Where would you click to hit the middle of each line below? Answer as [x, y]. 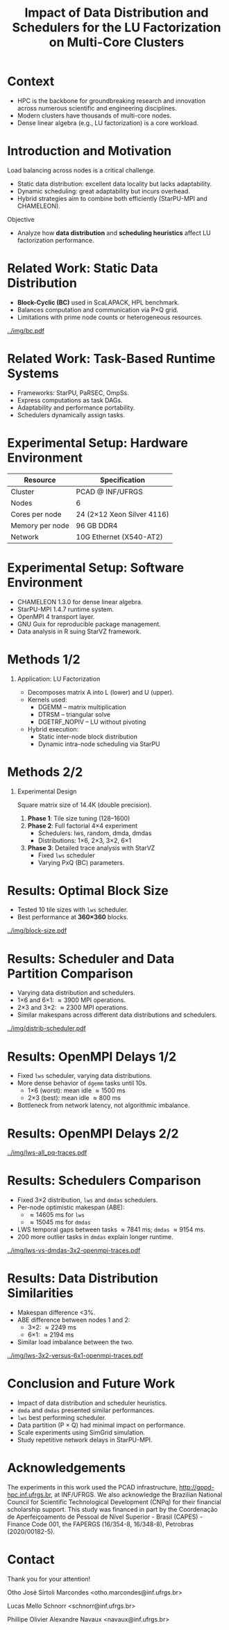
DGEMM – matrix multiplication [82, 707]
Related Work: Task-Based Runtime [111, 359]
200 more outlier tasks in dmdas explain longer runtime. [95, 1237]
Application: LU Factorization [59, 679]
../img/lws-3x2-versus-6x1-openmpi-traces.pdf [75, 1356]
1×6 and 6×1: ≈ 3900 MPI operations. [71, 1000]
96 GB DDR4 [97, 525]
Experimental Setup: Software [96, 567]
